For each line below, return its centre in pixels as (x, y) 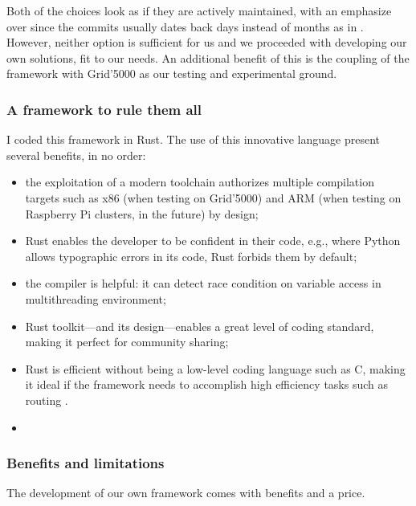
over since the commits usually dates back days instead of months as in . (185, 26)
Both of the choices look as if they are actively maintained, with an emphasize (199, 10)
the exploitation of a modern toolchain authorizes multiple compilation (200, 182)
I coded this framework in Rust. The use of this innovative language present (194, 139)
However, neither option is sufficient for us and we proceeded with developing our (207, 42)
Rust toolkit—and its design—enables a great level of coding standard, (200, 326)
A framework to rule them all (104, 109)
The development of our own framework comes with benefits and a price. (186, 493)
